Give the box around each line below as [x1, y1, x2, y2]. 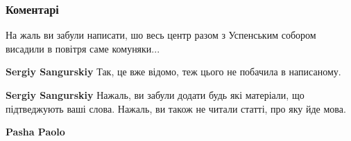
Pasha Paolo [6, 124, 65, 139]
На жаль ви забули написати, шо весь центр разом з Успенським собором [6, 28, 316, 42]
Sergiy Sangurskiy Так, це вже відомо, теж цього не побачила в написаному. [6, 64, 341, 79]
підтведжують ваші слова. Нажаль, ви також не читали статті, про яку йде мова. [6, 101, 346, 115]
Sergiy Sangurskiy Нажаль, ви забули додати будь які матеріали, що [6, 88, 305, 102]
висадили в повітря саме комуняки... [6, 41, 160, 55]
